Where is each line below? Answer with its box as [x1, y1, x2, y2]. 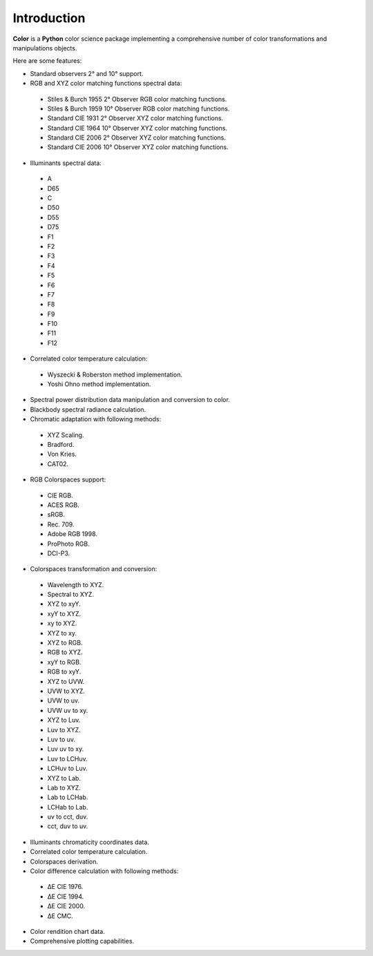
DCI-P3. [47, 549, 70, 557]
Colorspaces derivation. [30, 857, 98, 866]
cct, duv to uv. [47, 822, 88, 830]
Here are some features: [12, 57, 82, 65]
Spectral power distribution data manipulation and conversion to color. [30, 396, 231, 404]
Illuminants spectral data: [30, 159, 102, 167]
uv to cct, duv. [47, 812, 88, 821]
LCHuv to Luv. [47, 764, 88, 773]
